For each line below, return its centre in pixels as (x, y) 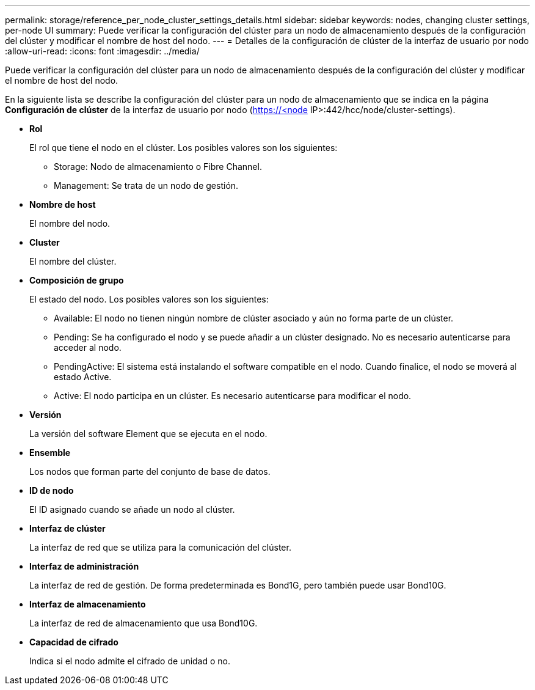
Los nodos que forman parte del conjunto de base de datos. (150, 472)
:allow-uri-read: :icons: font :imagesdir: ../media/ (102, 51)
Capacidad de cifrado (74, 642)
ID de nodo (52, 490)
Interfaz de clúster (67, 528)
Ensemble (50, 453)
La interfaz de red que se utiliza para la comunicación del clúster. (160, 547)
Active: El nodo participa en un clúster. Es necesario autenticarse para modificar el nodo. (233, 396)
